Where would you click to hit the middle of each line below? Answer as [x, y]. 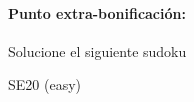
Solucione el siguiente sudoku [97, 50]
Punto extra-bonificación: [97, 12]
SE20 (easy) [44, 84]
